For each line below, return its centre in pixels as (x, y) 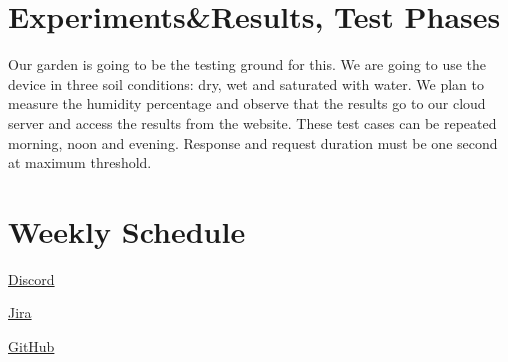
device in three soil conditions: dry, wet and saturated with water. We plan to (246, 83)
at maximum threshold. (80, 162)
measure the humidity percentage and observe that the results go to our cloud (247, 103)
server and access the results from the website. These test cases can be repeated (252, 122)
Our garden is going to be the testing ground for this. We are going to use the (247, 64)
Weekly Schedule (127, 230)
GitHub (31, 346)
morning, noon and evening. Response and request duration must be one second (253, 142)
